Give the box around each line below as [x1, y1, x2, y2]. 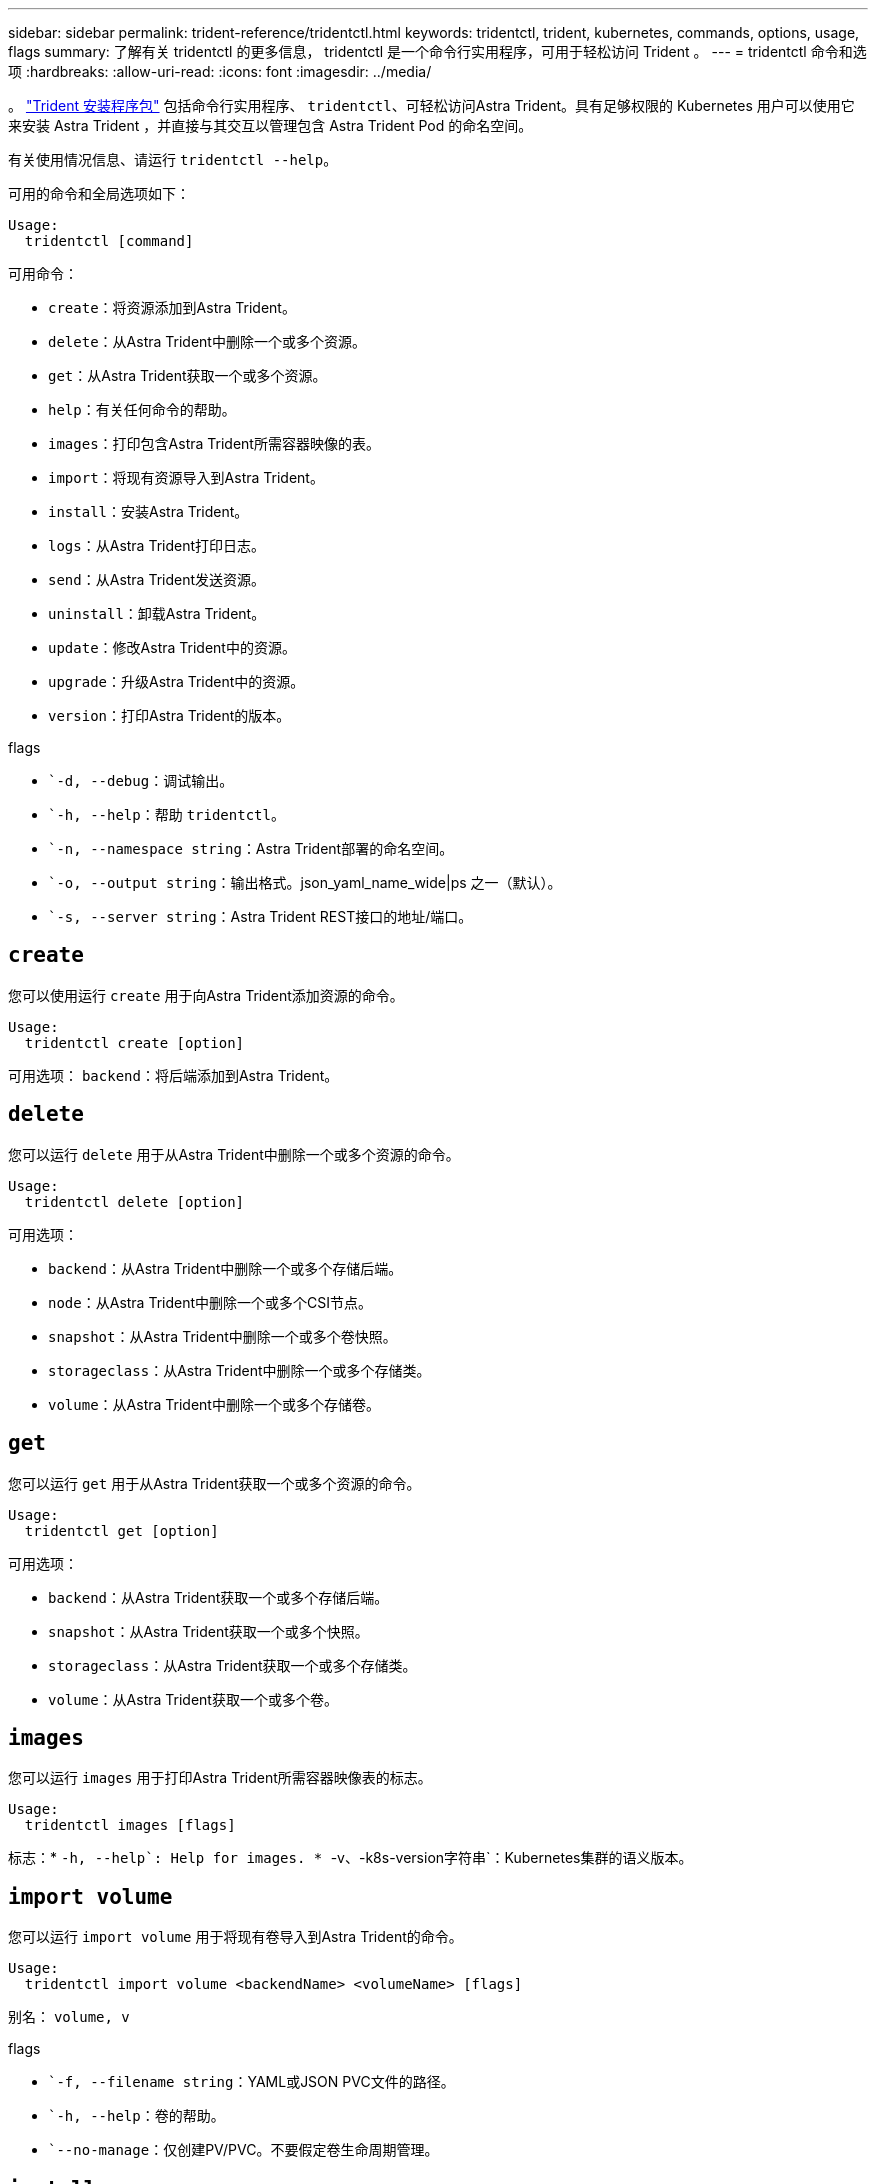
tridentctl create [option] [24, 1034, 245, 1051]
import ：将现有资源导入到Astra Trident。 [48, 469, 324, 486]
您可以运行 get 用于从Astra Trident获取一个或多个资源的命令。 [8, 1474, 421, 1492]
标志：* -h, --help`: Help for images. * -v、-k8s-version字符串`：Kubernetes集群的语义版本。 [8, 1849, 693, 1867]
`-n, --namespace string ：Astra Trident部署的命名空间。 [48, 840, 454, 857]
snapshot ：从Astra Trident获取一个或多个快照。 [48, 1622, 369, 1640]
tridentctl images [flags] [24, 1817, 236, 1834]
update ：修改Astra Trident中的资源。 [48, 639, 296, 656]
